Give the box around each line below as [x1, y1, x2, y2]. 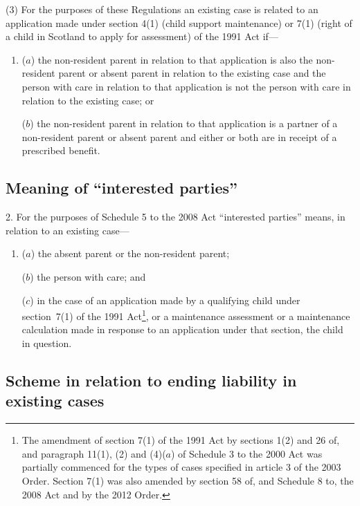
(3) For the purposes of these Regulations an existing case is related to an [6, 2, 318, 16]
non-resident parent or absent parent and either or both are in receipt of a [21, 129, 337, 144]
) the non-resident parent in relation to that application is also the [30, 52, 313, 66]
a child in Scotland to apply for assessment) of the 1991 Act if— [6, 29, 278, 44]
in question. [21, 335, 72, 350]
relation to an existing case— [6, 223, 129, 237]
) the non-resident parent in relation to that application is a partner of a [30, 116, 338, 131]
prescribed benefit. [21, 143, 100, 158]
